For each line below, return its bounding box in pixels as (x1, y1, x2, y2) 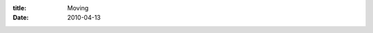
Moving (67, 4, 89, 12)
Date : (12, 14, 29, 22)
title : (12, 4, 27, 12)
